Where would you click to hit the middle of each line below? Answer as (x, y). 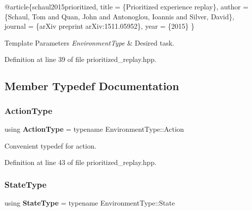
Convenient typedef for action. (50, 145)
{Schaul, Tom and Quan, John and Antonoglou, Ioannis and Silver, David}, (120, 16)
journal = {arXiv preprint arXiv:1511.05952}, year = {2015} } (100, 26)
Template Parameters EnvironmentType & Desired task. (89, 42)
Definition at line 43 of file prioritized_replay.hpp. (80, 162)
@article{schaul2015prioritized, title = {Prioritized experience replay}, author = (126, 6)
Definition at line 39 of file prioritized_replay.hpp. (80, 59)
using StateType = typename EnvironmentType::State (90, 202)
